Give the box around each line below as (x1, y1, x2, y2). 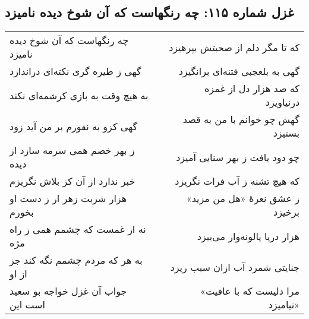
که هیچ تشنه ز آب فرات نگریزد (175, 174, 299, 188)
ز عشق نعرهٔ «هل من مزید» (186, 191, 299, 206)
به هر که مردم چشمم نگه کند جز (10, 253, 143, 267)
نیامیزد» (268, 298, 299, 312)
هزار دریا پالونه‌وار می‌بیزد (197, 229, 299, 243)
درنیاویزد (265, 95, 299, 109)
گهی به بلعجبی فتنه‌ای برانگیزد (178, 64, 299, 78)
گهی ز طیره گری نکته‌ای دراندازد (10, 64, 141, 78)
